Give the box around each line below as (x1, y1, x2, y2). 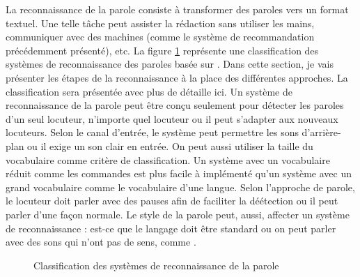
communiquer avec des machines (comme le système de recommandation (6, 29, 315, 44)
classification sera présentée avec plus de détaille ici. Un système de (6, 84, 292, 98)
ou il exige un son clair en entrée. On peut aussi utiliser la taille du (27, 138, 313, 153)
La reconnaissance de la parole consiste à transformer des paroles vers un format (6, 2, 349, 16)
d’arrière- (302, 125, 341, 140)
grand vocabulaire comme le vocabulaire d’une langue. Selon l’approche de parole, (6, 179, 355, 194)
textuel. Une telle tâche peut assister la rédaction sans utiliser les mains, (6, 15, 315, 30)
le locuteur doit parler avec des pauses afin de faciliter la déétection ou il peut (6, 193, 338, 208)
